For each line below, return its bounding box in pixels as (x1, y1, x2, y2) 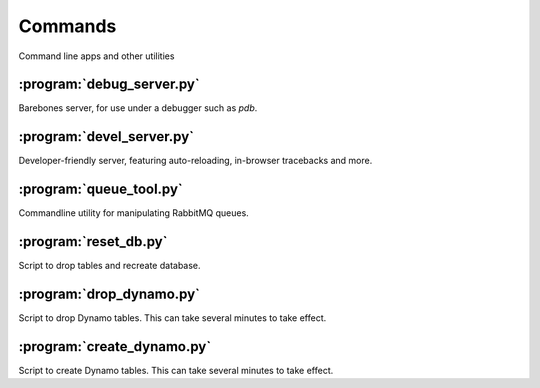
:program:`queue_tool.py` (18, 181, 184, 198)
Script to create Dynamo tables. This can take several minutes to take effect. (18, 364, 334, 376)
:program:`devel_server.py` (18, 128, 195, 145)
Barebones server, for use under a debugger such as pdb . (18, 102, 258, 114)
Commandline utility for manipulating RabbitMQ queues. (18, 207, 249, 219)
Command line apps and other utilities (18, 50, 175, 62)
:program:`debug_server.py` (18, 76, 200, 93)
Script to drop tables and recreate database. (18, 260, 201, 272)
